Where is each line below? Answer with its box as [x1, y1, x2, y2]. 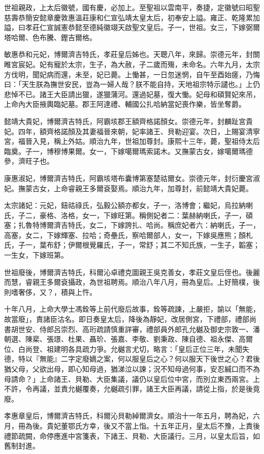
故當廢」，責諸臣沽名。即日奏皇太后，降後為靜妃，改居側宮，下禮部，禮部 [4, 314, 249, 324]
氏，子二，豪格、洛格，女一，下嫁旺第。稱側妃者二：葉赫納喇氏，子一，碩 [4, 209, 253, 220]
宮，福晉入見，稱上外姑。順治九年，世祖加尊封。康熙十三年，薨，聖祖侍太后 [4, 136, 260, 146]
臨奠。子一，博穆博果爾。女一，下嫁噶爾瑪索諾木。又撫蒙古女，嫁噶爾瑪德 [4, 145, 253, 156]
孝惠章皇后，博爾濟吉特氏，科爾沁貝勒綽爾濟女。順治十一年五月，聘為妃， [4, 410, 253, 421]
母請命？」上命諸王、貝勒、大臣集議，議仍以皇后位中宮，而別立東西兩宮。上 [4, 373, 260, 384]
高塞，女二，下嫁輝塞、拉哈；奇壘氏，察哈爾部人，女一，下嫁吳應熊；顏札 [4, 229, 253, 240]
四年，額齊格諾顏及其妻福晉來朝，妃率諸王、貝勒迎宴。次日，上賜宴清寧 [18, 126, 260, 136]
